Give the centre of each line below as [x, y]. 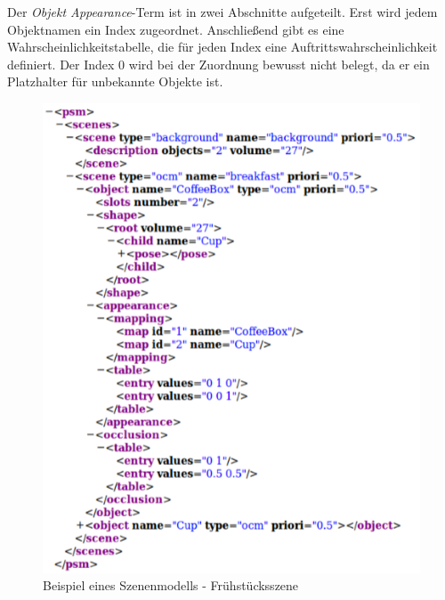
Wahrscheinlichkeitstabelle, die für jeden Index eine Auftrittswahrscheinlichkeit [222, 47]
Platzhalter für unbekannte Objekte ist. [115, 81]
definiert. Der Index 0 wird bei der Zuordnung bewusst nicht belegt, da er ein [218, 64]
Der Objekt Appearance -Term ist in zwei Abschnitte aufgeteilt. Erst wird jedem [222, 12]
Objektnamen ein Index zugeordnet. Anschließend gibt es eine [176, 29]
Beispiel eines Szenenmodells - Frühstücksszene [171, 585]
